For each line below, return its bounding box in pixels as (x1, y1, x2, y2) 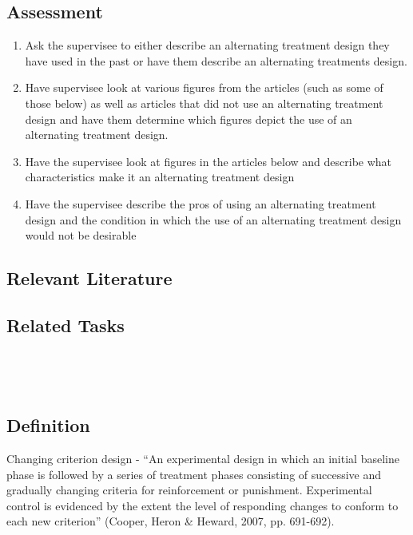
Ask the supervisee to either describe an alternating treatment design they (25, 37, 390, 53)
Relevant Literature (6, 266, 173, 291)
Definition (6, 413, 90, 438)
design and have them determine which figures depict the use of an (25, 110, 352, 127)
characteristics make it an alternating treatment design (25, 168, 295, 185)
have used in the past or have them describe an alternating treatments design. (25, 52, 407, 69)
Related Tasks (6, 312, 125, 337)
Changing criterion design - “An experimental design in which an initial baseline (6, 450, 399, 466)
